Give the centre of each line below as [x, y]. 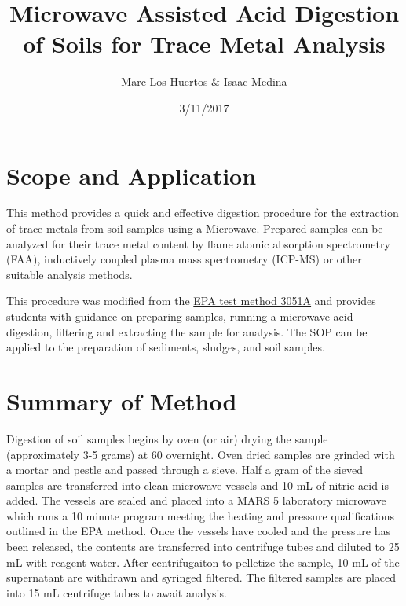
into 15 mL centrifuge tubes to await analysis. [117, 592]
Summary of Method [122, 400]
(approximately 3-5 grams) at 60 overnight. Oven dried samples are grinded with [201, 454]
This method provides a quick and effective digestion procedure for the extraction [203, 213]
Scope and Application [132, 175]
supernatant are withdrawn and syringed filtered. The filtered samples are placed [201, 577]
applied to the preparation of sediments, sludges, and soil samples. [166, 347]
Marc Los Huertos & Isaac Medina [204, 81]
